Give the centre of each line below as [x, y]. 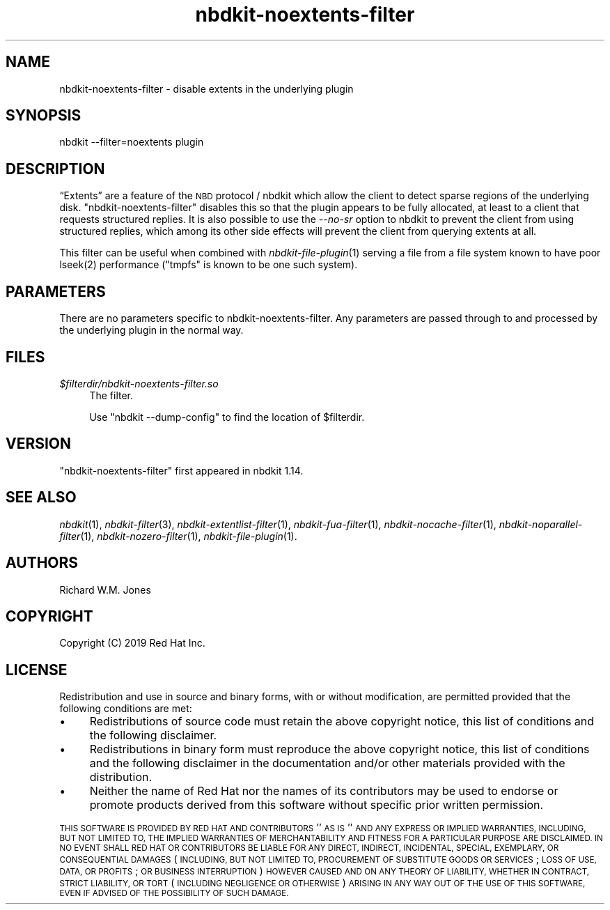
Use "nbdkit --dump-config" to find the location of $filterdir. [227, 417]
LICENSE [37, 670]
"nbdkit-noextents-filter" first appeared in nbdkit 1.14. [181, 470]
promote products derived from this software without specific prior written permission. [316, 805]
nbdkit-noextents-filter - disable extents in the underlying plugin [206, 88]
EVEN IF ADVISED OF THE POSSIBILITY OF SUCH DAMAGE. [174, 894]
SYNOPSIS [44, 116]
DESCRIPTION [55, 169]
